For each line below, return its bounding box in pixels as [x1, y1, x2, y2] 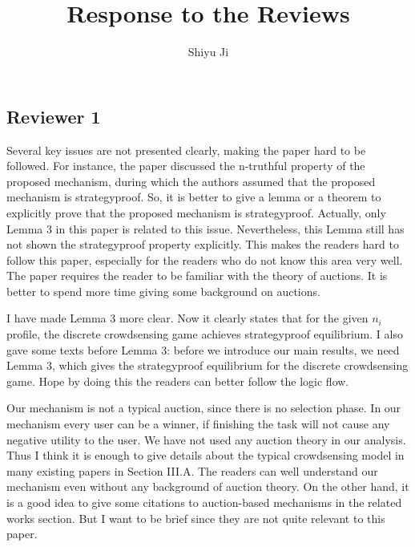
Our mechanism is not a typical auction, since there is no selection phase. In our [6, 399, 401, 416]
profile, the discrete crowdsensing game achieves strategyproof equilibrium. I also [6, 326, 403, 342]
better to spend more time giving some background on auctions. [6, 282, 320, 299]
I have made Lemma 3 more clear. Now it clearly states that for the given [6, 310, 369, 326]
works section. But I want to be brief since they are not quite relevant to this [6, 509, 385, 526]
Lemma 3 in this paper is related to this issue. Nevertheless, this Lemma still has [6, 220, 405, 237]
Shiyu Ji [187, 43, 229, 60]
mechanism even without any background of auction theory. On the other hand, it [6, 478, 409, 495]
